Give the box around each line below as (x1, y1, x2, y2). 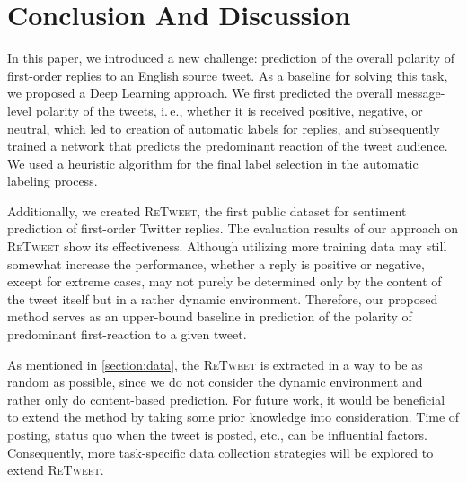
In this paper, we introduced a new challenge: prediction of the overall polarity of (7, 48, 455, 67)
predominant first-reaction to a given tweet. (7, 325, 247, 344)
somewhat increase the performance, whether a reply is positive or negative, (7, 254, 425, 273)
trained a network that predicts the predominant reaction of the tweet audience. (7, 136, 448, 155)
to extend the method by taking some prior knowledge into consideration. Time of (7, 408, 460, 426)
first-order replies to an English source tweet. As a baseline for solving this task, (7, 66, 448, 84)
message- (396, 83, 445, 102)
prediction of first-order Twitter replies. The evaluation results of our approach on (7, 219, 458, 238)
